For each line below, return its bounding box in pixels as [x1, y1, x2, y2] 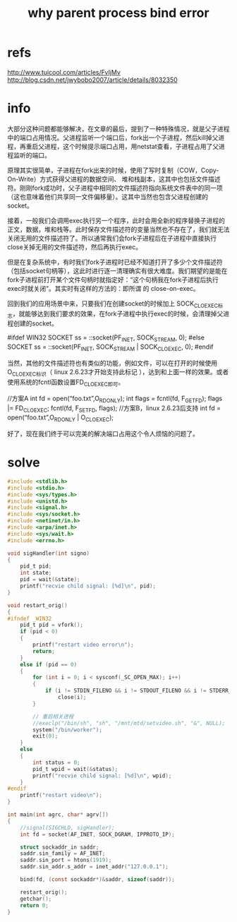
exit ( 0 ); [32, 733, 59, 740]
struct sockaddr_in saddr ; [20, 844, 99, 851]
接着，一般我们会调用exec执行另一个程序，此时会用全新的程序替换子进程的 [7, 216, 226, 224]
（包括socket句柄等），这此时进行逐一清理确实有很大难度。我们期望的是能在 [7, 266, 228, 275]
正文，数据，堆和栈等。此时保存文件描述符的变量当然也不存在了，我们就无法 [7, 224, 230, 234]
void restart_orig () [7, 601, 68, 609]
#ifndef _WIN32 [7, 615, 52, 622]
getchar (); [20, 895, 52, 902]
